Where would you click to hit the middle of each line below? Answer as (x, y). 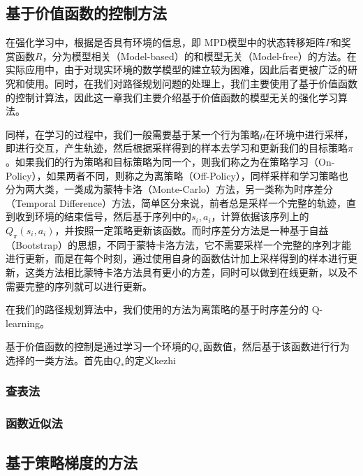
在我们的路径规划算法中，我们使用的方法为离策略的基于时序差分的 (157, 309)
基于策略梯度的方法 (72, 462)
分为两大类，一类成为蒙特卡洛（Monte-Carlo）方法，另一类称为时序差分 (170, 189)
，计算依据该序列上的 (260, 216)
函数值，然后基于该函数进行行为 (276, 346)
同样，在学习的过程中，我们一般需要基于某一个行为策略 (133, 134)
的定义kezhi (150, 360)
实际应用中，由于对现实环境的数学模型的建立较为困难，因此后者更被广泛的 (177, 70)
